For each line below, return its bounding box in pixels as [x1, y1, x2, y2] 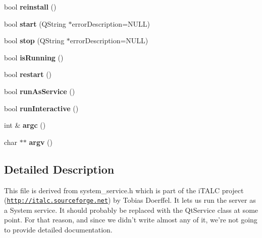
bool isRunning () [4, 52, 64, 62]
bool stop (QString [4, 35, 65, 46]
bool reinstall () [4, 2, 57, 12]
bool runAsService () [4, 86, 75, 96]
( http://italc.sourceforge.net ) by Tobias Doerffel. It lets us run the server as [4, 195, 256, 205]
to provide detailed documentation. [4, 224, 113, 234]
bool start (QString [4, 18, 66, 29]
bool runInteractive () [4, 103, 79, 113]
